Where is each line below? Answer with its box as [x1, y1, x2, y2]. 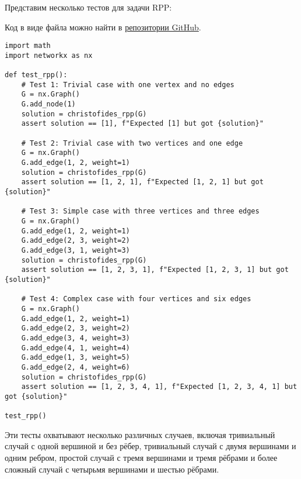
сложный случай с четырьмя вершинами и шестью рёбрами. [5, 463, 219, 475]
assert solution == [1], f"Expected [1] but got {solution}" [21, 119, 264, 128]
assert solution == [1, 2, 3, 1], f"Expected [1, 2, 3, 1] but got [21, 266, 289, 274]
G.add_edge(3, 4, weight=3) [21, 333, 130, 342]
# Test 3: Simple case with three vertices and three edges [21, 207, 260, 216]
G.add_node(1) [21, 100, 76, 109]
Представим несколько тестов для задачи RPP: [5, 1, 172, 13]
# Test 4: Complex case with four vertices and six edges [21, 295, 251, 304]
